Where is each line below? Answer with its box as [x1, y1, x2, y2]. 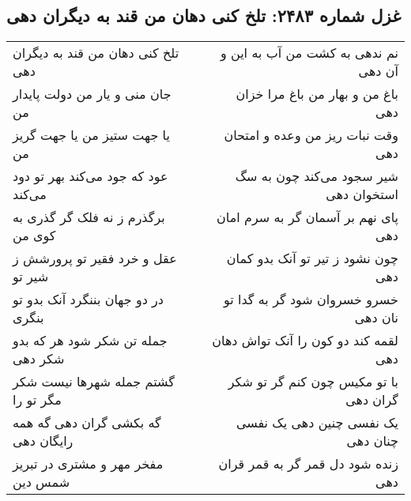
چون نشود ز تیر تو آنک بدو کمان [226, 249, 398, 268]
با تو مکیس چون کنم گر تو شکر [228, 372, 398, 391]
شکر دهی [13, 349, 65, 368]
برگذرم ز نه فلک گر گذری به [13, 208, 165, 227]
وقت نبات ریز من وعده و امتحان [224, 126, 398, 145]
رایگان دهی [13, 431, 74, 450]
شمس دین [13, 473, 70, 492]
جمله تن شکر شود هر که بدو [13, 331, 168, 350]
